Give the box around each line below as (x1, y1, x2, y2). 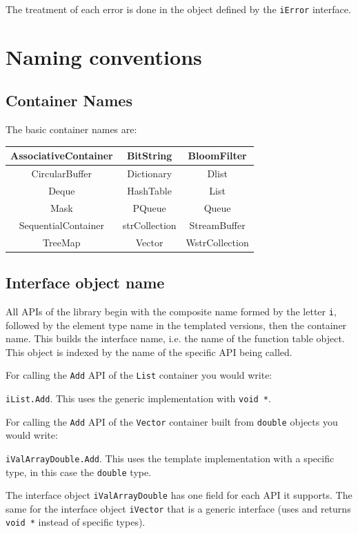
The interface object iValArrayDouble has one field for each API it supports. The (6, 488, 352, 502)
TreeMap (43, 235, 81, 249)
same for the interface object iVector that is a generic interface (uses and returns (6, 501, 351, 515)
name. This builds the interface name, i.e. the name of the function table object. (6, 331, 345, 346)
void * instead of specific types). (6, 515, 146, 529)
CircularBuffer (31, 166, 92, 181)
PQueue (132, 200, 166, 215)
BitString (126, 148, 172, 163)
